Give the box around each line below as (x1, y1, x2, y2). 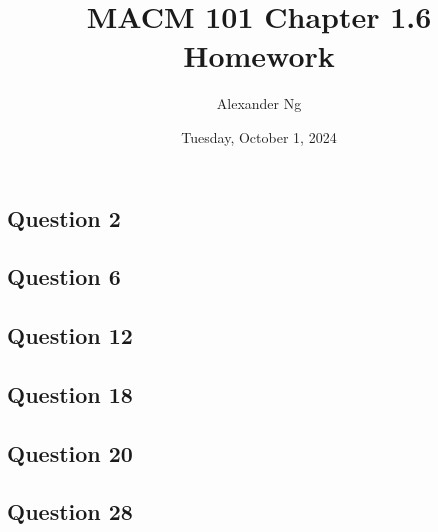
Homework (183, 35, 335, 76)
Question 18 (7, 378, 133, 409)
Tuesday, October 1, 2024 (181, 126, 337, 147)
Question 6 (7, 261, 121, 292)
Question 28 (7, 496, 133, 527)
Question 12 (7, 320, 133, 351)
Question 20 (7, 437, 133, 468)
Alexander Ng (216, 93, 302, 114)
